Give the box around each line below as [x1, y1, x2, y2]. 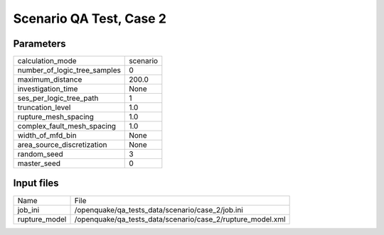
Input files [13, 177, 60, 190]
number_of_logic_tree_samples [17, 65, 121, 75]
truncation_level [17, 103, 71, 113]
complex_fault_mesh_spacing [17, 121, 117, 131]
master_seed [17, 158, 60, 168]
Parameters [13, 38, 66, 50]
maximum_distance [17, 75, 82, 84]
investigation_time [17, 84, 78, 94]
